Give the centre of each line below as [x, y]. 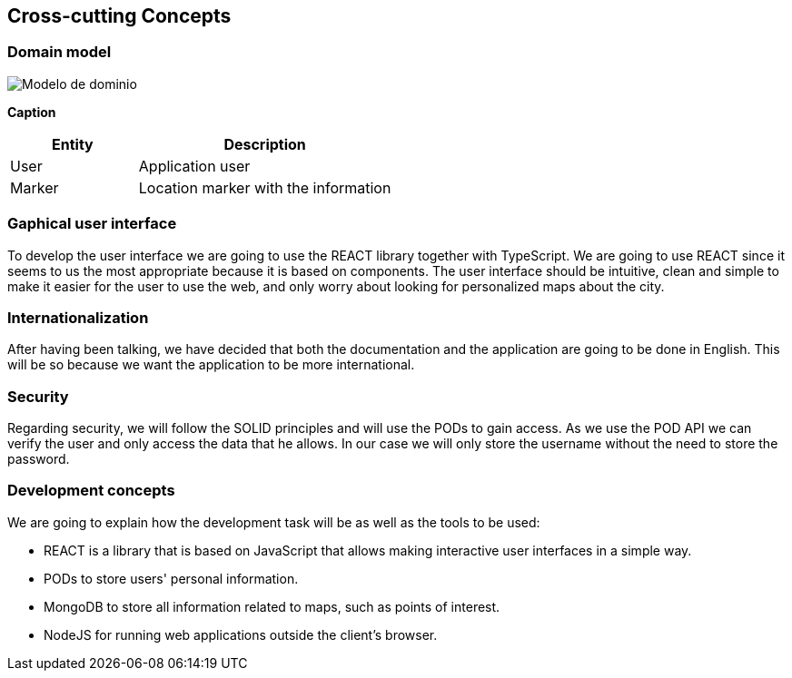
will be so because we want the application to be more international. [211, 365]
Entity [73, 144]
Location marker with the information [265, 187]
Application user [194, 166]
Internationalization [78, 317]
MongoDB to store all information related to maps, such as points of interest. [272, 606]
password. [39, 459]
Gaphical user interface [92, 224]
